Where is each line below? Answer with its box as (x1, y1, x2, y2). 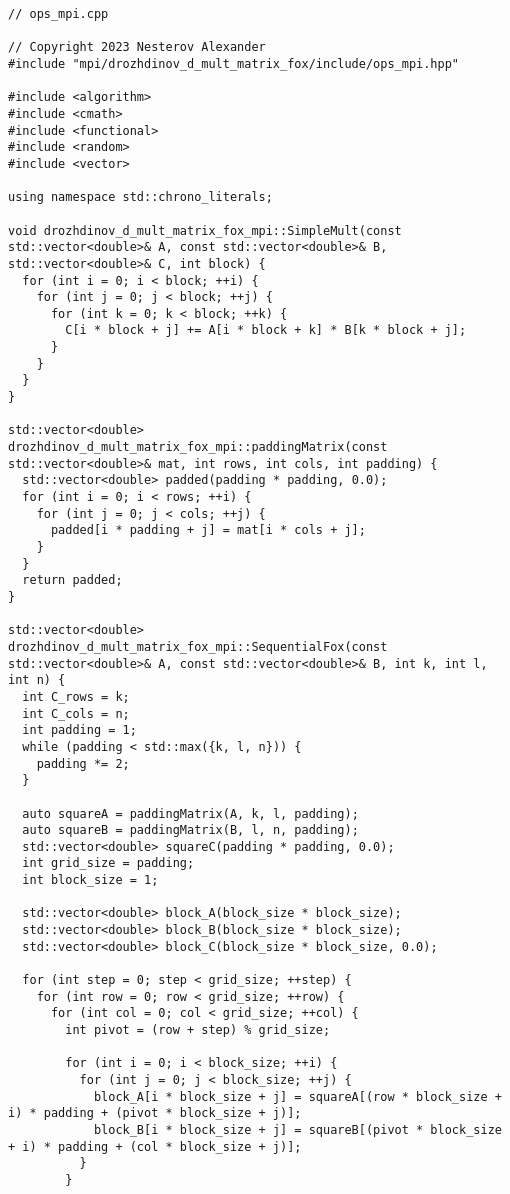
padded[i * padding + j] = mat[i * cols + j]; (50, 523, 366, 538)
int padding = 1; (22, 723, 137, 738)
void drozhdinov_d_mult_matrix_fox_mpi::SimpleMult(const (8, 223, 402, 238)
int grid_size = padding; (22, 856, 195, 871)
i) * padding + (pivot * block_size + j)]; (8, 1106, 302, 1121)
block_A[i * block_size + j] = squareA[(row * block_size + (93, 1089, 502, 1104)
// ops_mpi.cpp (8, 7, 109, 21)
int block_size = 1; (22, 873, 159, 888)
